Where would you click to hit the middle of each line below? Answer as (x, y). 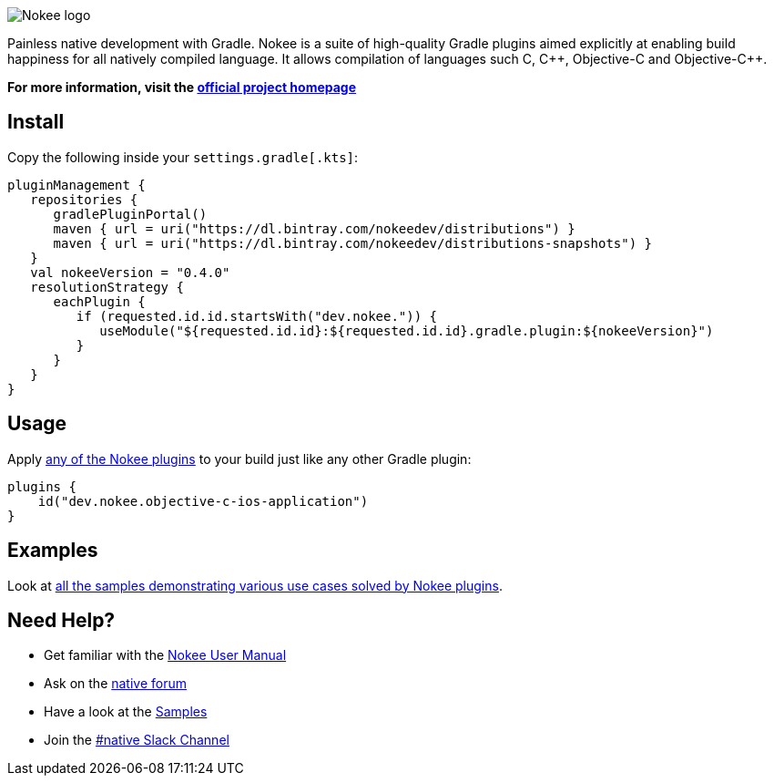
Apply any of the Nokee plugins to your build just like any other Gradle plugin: (239, 458)
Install (36, 122)
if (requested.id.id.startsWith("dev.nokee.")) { (257, 316)
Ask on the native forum (116, 684)
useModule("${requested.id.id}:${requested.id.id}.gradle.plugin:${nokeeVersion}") (407, 330)
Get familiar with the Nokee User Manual (165, 655)
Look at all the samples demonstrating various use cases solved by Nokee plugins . (255, 585)
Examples (53, 551)
